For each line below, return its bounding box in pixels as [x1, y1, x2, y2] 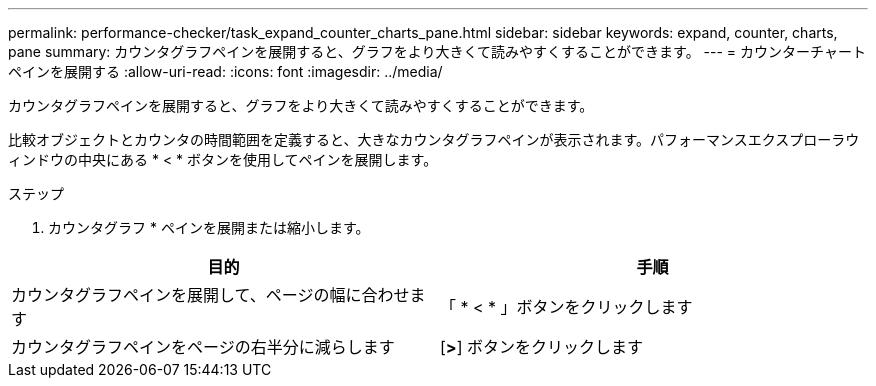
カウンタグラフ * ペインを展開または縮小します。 [48, 219, 370, 236]
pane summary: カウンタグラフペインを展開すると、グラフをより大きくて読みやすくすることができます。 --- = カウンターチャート [8, 43, 866, 60]
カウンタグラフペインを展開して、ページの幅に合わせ [11, 285, 410, 305]
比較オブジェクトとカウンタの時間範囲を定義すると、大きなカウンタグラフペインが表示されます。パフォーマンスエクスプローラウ [8, 131, 860, 148]
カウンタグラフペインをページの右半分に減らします [11, 337, 395, 357]
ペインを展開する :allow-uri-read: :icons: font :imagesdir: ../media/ [8, 63, 443, 80]
